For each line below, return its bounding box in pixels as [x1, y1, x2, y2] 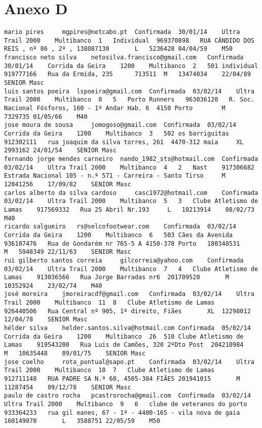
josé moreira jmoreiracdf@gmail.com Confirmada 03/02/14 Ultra [4, 290, 254, 298]
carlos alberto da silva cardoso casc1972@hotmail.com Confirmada [4, 189, 258, 196]
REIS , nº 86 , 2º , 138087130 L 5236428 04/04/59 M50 [4, 45, 233, 53]
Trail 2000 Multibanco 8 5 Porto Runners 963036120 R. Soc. [4, 96, 254, 104]
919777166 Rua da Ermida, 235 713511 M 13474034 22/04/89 [4, 71, 251, 78]
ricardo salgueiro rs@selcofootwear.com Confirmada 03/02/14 [4, 223, 237, 231]
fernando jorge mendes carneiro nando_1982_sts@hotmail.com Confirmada [4, 155, 258, 162]
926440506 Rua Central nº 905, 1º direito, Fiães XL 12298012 [4, 307, 251, 315]
